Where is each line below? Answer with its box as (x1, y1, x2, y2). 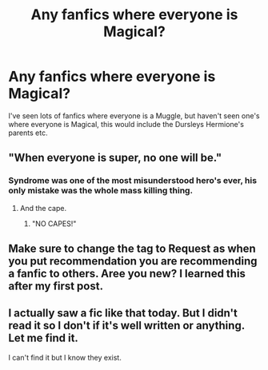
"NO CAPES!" (31, 218, 77, 229)
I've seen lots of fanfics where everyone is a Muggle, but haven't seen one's (8, 110, 260, 121)
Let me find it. (8, 332, 78, 345)
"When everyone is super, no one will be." (8, 151, 222, 165)
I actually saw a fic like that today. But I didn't (8, 306, 238, 320)
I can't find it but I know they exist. (8, 352, 122, 362)
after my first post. (8, 280, 104, 293)
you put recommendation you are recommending (8, 254, 258, 269)
